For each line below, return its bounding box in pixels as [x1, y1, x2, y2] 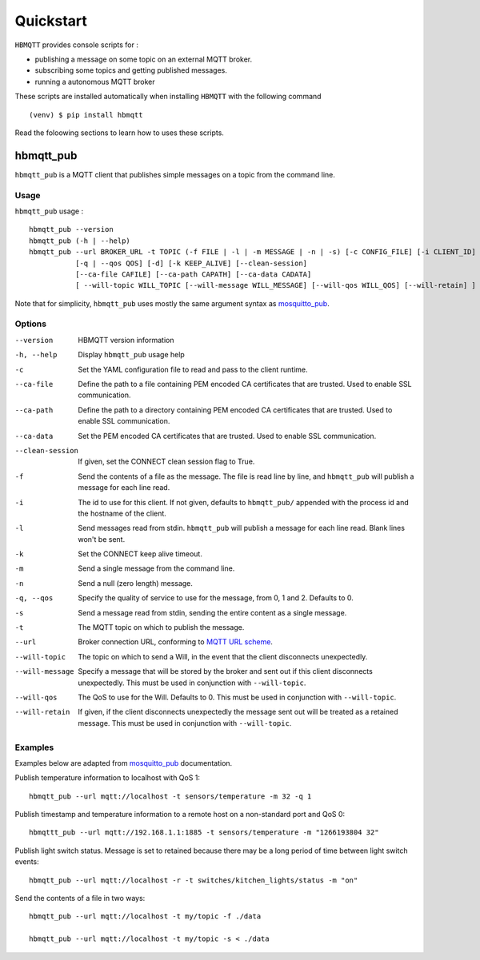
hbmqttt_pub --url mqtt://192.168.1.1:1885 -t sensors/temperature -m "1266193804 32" [29, 828, 379, 837]
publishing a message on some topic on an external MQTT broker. [34, 54, 252, 64]
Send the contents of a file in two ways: [14, 894, 146, 903]
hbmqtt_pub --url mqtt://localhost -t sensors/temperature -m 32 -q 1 [29, 791, 312, 801]
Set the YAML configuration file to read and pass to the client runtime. [78, 364, 308, 374]
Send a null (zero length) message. [78, 578, 194, 588]
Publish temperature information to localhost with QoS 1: [14, 773, 200, 783]
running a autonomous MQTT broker [34, 77, 155, 86]
